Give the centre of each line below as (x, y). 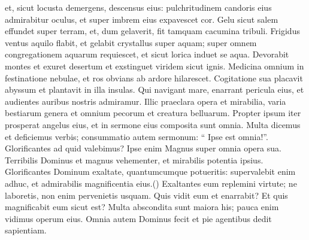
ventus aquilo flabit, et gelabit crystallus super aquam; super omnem (131, 42)
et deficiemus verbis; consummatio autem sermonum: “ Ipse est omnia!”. (137, 136)
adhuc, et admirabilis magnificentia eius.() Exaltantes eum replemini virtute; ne (151, 183)
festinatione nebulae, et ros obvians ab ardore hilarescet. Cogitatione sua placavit (154, 78)
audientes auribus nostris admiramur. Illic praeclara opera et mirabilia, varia (146, 101)
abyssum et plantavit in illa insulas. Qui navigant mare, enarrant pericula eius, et (154, 89)
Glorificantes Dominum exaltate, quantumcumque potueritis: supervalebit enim (150, 171)
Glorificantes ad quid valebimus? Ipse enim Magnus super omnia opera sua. (143, 148)
